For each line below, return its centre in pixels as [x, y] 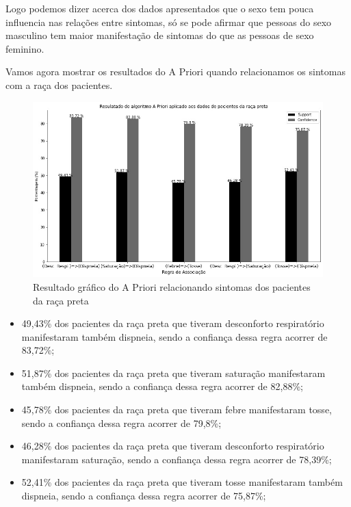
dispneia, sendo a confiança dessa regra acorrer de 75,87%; [144, 496]
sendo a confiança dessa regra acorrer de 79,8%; [121, 422]
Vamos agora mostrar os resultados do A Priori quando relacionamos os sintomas [175, 71]
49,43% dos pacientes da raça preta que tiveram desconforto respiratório [173, 323]
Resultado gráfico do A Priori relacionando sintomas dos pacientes [172, 286]
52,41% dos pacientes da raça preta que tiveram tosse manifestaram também [182, 482]
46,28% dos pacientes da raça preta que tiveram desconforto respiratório [173, 446]
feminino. [25, 48]
